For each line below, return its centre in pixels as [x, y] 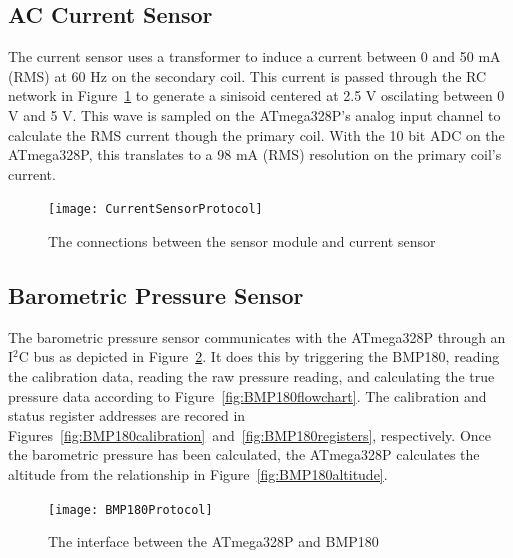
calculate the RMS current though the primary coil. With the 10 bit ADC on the [256, 134]
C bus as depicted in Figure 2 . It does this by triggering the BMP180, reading [259, 356]
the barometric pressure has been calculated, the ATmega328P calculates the [244, 454]
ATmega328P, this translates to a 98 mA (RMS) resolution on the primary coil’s [255, 154]
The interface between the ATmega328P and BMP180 [213, 541]
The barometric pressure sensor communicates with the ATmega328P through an [257, 336]
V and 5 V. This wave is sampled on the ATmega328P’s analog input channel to [254, 114]
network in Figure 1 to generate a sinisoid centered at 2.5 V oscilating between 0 [256, 95]
